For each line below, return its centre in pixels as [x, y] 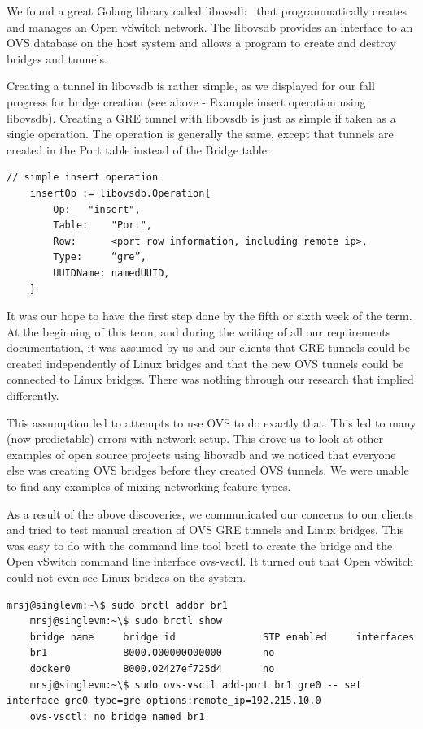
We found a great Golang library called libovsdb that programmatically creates [207, 11]
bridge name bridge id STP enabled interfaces [222, 637]
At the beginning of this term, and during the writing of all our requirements [199, 331]
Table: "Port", [102, 226]
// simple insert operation [83, 178]
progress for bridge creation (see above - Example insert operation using [186, 101]
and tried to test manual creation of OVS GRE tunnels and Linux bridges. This [205, 529]
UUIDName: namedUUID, [111, 273]
